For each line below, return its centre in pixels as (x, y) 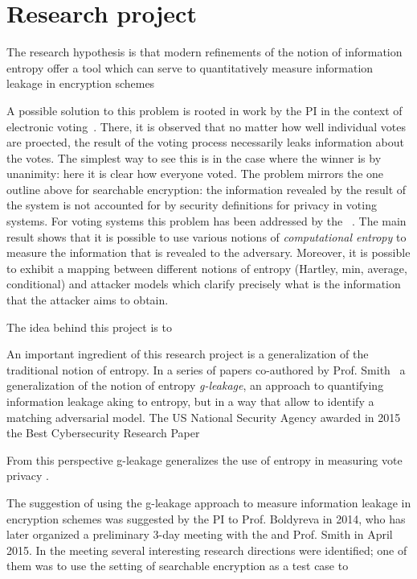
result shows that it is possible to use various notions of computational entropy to (206, 236)
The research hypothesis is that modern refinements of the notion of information (204, 52)
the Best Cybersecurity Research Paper (103, 433)
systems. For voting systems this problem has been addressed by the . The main (206, 221)
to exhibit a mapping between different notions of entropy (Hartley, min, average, (207, 268)
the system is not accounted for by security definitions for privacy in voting (192, 205)
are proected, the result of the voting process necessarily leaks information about (205, 142)
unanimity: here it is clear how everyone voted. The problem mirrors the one (195, 174)
